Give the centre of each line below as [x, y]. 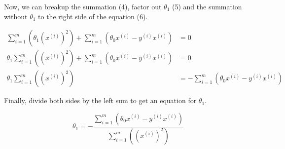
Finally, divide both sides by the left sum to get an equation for [100, 100]
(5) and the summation [207, 6]
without [16, 16]
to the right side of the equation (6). [93, 16]
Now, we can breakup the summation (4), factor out [83, 6]
